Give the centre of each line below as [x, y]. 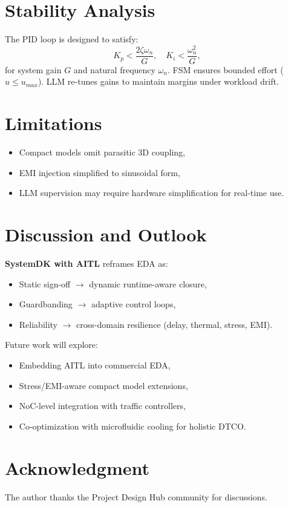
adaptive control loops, [133, 304]
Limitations [54, 123]
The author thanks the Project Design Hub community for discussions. [136, 496]
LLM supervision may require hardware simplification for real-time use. [152, 193]
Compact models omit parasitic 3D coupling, [102, 152]
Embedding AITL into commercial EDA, [95, 365]
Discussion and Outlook [106, 234]
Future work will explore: [51, 345]
